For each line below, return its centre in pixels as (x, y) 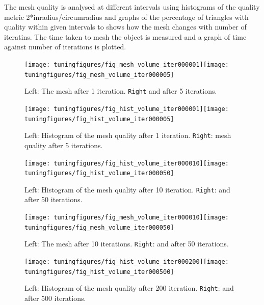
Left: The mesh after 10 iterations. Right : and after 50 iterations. (127, 244)
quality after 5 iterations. (64, 145)
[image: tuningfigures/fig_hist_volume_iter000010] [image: (127, 163)
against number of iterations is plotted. (65, 47)
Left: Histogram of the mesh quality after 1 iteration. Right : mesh (128, 135)
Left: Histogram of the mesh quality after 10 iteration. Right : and (127, 189)
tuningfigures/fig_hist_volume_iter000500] (99, 272)
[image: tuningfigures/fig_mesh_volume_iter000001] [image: (127, 64)
